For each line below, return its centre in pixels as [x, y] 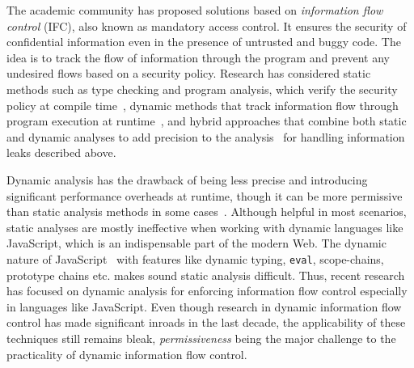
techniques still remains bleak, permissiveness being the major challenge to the [201, 338]
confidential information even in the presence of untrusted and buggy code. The [204, 42]
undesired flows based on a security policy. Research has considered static [189, 73]
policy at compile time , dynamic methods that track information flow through [203, 105]
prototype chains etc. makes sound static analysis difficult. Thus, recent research [206, 275]
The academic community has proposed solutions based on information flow [195, 10]
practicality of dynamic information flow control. [127, 354]
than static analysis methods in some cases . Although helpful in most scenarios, [207, 211]
